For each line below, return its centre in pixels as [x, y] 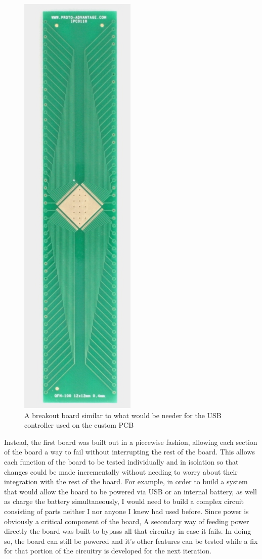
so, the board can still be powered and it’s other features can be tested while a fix [131, 541]
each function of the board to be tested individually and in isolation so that [121, 461]
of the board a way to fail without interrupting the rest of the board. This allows [129, 452]
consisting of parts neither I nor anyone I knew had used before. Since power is [126, 511]
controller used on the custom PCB [79, 425]
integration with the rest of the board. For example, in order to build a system [126, 481]
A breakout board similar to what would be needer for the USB [123, 415]
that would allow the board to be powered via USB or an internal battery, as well [130, 491]
